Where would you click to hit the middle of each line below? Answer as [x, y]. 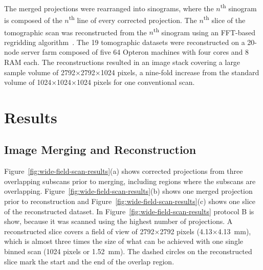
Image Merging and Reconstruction [100, 150]
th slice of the [224, 19]
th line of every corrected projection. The [133, 19]
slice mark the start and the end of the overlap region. [89, 261]
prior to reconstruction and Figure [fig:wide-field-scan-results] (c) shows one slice [130, 201]
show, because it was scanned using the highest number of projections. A [118, 221]
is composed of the [33, 20]
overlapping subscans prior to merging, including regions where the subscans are [130, 181]
